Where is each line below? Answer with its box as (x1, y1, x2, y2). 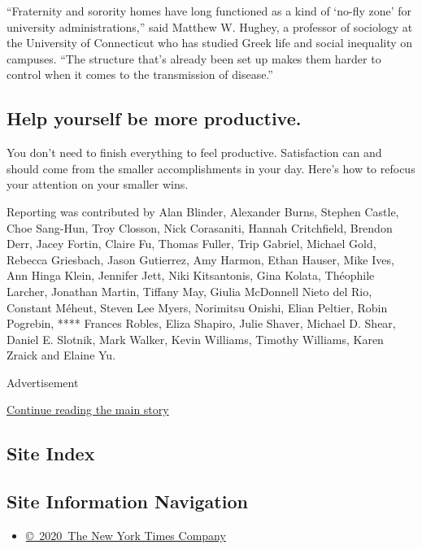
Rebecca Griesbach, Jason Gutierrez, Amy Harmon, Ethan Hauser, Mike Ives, (7, 251, 394, 268)
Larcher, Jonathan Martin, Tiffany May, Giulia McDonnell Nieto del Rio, (7, 282, 372, 299)
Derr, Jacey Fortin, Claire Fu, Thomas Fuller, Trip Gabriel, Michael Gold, (7, 235, 376, 252)
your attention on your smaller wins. (7, 176, 189, 193)
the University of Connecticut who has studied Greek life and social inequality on (7, 34, 413, 51)
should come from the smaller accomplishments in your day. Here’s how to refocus (7, 159, 415, 176)
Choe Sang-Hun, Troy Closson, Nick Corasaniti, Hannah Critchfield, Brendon (7, 219, 393, 236)
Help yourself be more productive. (7, 106, 302, 131)
